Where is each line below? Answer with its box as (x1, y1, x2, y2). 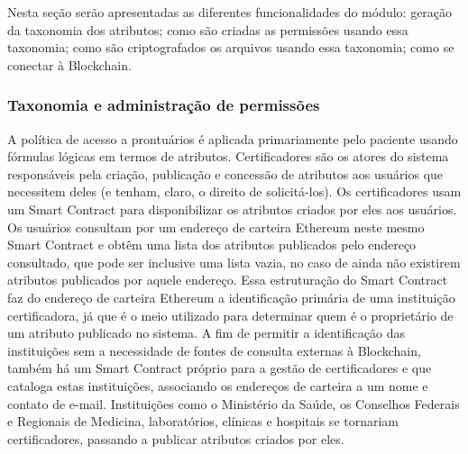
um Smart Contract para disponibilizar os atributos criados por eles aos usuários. (7, 199, 457, 218)
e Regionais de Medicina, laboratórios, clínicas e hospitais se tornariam (7, 412, 399, 431)
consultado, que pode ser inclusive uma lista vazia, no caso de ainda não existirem (7, 252, 461, 271)
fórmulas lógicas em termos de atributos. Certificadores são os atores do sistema (7, 147, 449, 166)
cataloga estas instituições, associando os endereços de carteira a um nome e (7, 376, 428, 395)
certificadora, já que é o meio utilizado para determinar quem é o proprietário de (7, 305, 454, 324)
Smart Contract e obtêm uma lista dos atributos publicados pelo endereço (7, 235, 417, 254)
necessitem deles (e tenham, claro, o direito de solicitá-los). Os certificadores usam (7, 182, 462, 201)
